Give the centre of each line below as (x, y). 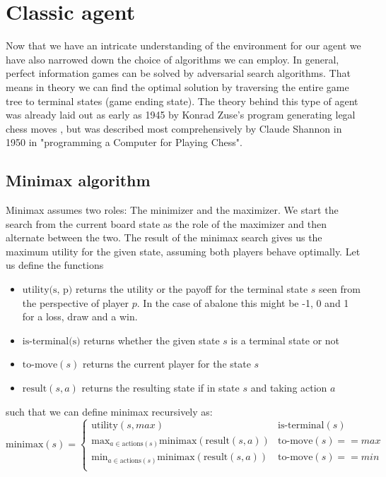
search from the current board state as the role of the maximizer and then (166, 223)
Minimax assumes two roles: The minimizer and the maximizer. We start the (172, 210)
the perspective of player (76, 302)
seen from (340, 289)
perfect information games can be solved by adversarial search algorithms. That (178, 73)
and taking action (289, 388)
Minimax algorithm (78, 180)
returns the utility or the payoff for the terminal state (192, 289)
